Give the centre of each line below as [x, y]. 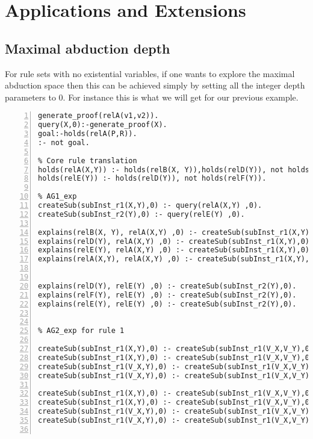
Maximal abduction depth [88, 48]
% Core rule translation [88, 160]
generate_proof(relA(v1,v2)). [98, 116]
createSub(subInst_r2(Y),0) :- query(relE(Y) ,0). [141, 214]
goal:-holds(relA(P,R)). [88, 134]
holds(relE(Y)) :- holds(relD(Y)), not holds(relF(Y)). [152, 179]
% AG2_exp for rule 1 [81, 331]
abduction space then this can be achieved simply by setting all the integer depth [155, 85]
